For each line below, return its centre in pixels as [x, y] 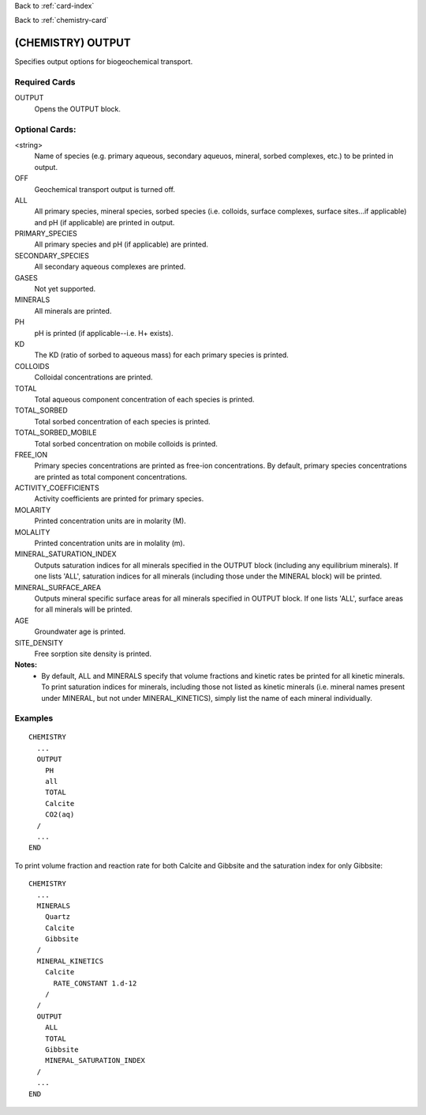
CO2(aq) [60, 815]
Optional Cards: [45, 129]
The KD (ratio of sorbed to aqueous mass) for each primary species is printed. [162, 355]
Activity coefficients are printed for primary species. [119, 499]
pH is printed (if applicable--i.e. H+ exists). [104, 333]
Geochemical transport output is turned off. [105, 189]
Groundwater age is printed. [80, 631]
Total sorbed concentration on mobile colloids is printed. [126, 443]
